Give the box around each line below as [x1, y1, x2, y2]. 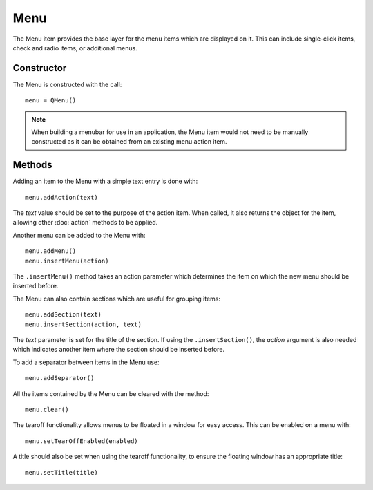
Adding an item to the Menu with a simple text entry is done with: [12, 177, 198, 186]
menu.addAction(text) [25, 194, 98, 201]
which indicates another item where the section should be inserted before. [12, 346, 224, 354]
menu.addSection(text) [25, 311, 102, 319]
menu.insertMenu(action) [25, 256, 109, 265]
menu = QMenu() [25, 97, 77, 104]
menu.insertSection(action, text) [25, 320, 142, 328]
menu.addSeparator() [25, 374, 95, 382]
